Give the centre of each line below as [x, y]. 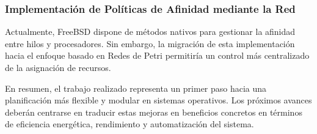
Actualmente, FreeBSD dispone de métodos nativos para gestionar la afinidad [150, 32]
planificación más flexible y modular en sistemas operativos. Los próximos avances [158, 100]
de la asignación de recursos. [58, 67]
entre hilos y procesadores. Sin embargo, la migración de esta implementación [150, 43]
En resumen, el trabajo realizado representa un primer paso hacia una [136, 88]
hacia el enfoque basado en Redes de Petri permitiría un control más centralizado [157, 55]
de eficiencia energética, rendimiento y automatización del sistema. [129, 124]
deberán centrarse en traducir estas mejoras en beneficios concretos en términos [154, 112]
